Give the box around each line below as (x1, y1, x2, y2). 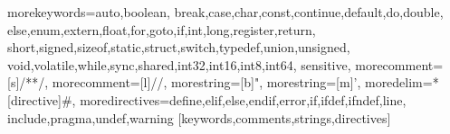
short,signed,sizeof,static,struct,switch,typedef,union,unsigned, (7, 38, 350, 57)
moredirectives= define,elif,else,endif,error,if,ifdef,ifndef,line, (80, 90, 407, 109)
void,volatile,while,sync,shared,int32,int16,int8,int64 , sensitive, (7, 55, 351, 74)
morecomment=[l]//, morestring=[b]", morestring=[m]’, (52, 73, 361, 92)
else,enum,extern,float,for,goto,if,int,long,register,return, (7, 20, 316, 39)
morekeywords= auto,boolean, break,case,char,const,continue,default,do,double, (7, 3, 444, 21)
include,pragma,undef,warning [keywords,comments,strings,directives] (7, 108, 391, 127)
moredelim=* (364, 73, 439, 92)
